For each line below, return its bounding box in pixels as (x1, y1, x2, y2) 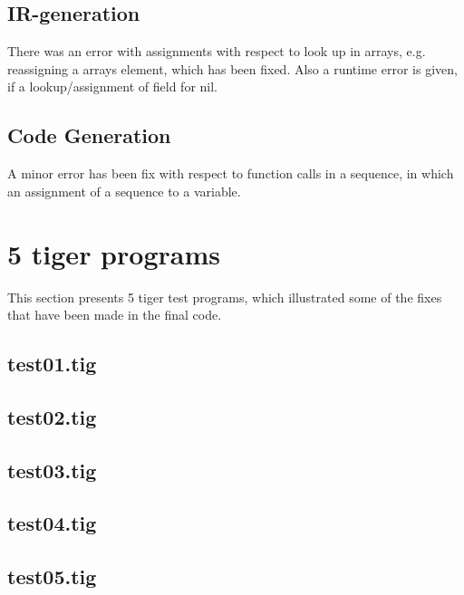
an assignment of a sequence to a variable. (7, 181, 241, 200)
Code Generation (7, 121, 171, 149)
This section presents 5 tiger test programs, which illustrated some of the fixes (7, 287, 442, 306)
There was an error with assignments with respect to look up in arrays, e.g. (7, 42, 426, 61)
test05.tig (7, 562, 97, 590)
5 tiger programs (7, 235, 220, 272)
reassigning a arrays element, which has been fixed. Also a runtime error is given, (7, 59, 458, 78)
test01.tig (7, 350, 97, 378)
